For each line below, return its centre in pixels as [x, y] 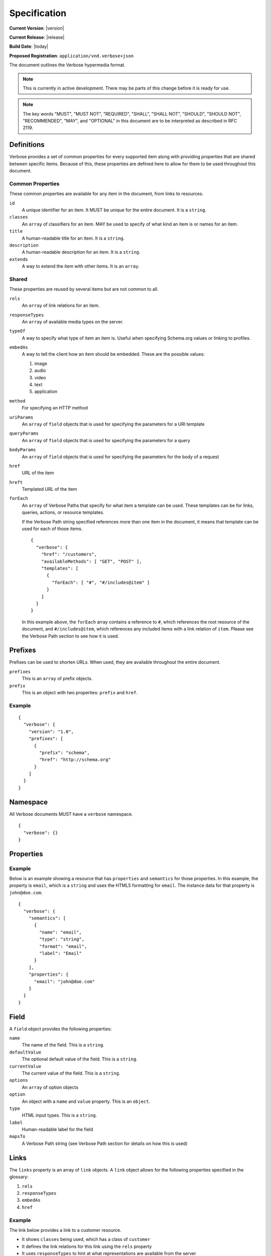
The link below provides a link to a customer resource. [65, 1230]
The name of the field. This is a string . [63, 1045]
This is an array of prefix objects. [57, 679]
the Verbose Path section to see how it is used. [71, 636]
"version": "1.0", [51, 731]
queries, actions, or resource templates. [63, 512]
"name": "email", [61, 932]
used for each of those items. [52, 529]
